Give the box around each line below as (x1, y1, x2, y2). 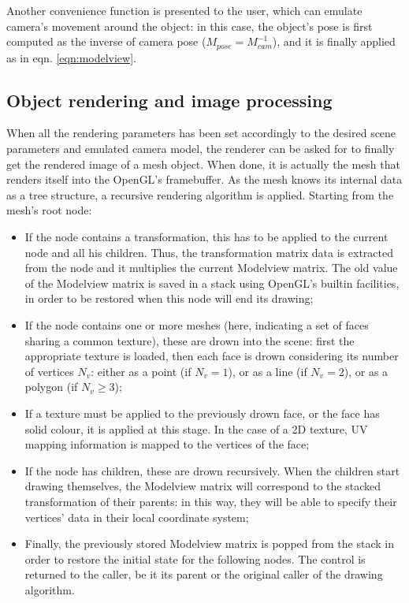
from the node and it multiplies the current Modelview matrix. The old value (24, 259, 398, 276)
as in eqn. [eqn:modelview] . (6, 49, 136, 65)
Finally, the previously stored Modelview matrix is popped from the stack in (24, 535, 394, 552)
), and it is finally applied (272, 33, 396, 50)
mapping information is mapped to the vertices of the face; (24, 436, 310, 452)
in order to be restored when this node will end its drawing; (24, 290, 314, 307)
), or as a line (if (228, 363, 307, 379)
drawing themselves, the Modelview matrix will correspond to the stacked (24, 478, 381, 494)
